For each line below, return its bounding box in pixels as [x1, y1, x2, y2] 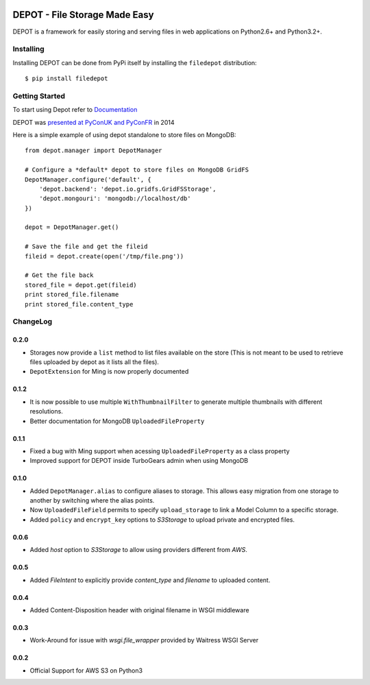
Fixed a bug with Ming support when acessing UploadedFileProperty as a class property [29, 446, 291, 455]
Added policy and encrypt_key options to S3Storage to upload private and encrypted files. [29, 515, 295, 524]
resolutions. [29, 407, 63, 416]
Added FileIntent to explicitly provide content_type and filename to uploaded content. [29, 576, 271, 584]
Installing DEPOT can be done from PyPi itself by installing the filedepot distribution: [12, 58, 257, 67]
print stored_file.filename [25, 291, 119, 298]
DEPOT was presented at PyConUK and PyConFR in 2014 [12, 118, 175, 126]
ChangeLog [12, 317, 53, 326]
